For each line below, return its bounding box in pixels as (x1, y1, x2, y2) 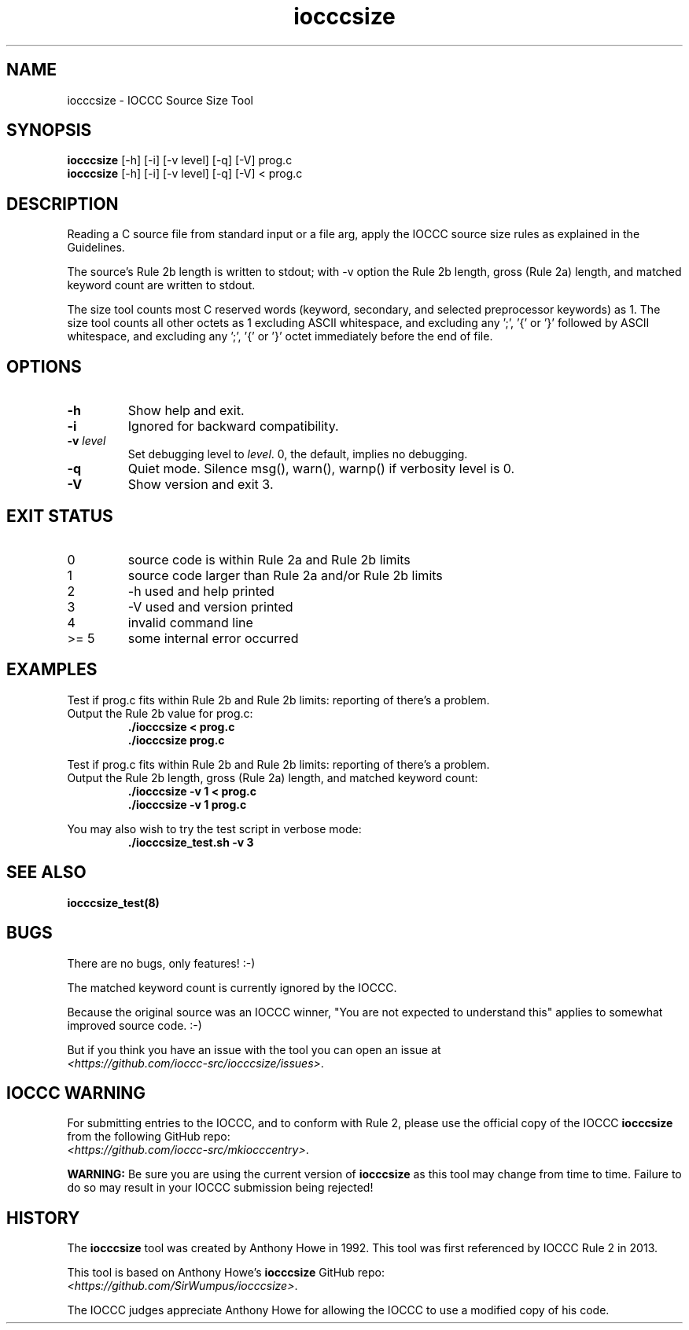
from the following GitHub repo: (67, 1130, 230, 1144)
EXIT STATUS (6, 505, 113, 526)
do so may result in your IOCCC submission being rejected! (67, 1181, 374, 1195)
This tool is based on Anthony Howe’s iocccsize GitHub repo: (67, 1266, 385, 1280)
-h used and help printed (127, 582, 274, 599)
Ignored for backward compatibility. (127, 418, 339, 435)
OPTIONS (6, 356, 82, 377)
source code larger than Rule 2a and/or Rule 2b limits (127, 567, 443, 583)
